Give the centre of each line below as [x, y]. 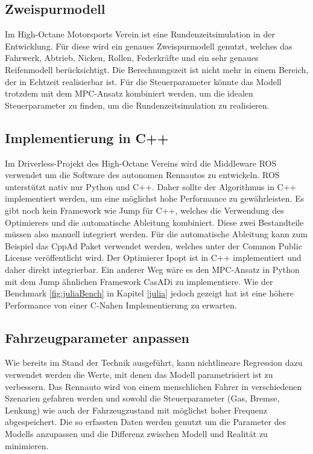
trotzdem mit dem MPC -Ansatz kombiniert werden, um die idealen [129, 93]
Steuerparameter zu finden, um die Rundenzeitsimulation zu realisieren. [137, 105]
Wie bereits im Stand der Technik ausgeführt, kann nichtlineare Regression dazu [154, 363]
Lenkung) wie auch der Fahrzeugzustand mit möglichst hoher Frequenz [136, 410]
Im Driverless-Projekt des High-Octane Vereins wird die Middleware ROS [141, 163]
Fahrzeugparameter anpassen [97, 337]
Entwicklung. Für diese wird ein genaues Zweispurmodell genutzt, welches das [149, 46]
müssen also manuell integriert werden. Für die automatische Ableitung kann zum [156, 234]
